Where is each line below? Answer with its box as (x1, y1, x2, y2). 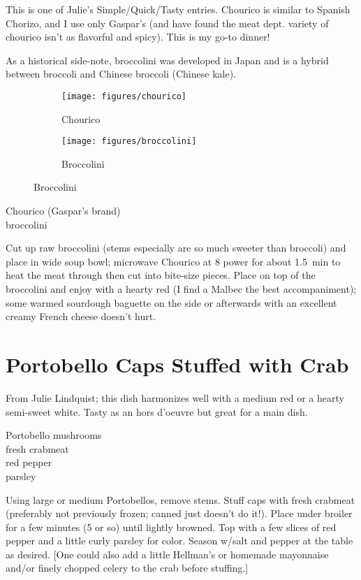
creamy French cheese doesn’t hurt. (6, 309, 156, 324)
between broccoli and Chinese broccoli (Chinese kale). (6, 66, 236, 81)
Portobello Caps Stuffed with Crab (6, 350, 349, 378)
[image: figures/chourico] (61, 91, 186, 101)
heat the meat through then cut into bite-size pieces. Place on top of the (6, 268, 316, 282)
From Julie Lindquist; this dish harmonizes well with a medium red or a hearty (6, 390, 344, 405)
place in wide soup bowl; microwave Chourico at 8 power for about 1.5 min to (6, 254, 341, 268)
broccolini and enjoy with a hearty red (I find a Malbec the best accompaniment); (6, 282, 357, 296)
